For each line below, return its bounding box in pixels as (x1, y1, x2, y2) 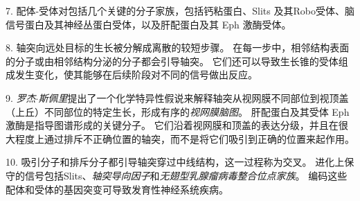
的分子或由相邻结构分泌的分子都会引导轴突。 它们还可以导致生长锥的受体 (6, 53, 339, 68)
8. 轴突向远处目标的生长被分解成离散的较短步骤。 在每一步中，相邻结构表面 (6, 40, 350, 55)
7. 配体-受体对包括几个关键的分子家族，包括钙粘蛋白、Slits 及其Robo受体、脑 (6, 3, 354, 17)
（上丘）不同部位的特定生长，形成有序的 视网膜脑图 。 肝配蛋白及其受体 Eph (6, 104, 350, 119)
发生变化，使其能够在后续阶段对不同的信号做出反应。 (15, 67, 258, 82)
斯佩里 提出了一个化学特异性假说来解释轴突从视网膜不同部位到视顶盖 (38, 90, 349, 105)
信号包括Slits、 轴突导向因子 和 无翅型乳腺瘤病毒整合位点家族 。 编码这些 (24, 168, 348, 182)
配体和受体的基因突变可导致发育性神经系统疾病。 (6, 182, 228, 196)
